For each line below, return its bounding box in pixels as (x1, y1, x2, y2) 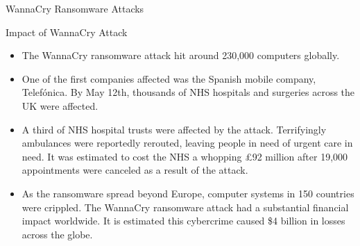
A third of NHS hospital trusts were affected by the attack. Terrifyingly (22, 122, 327, 136)
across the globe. (22, 227, 93, 241)
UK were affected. (22, 98, 98, 113)
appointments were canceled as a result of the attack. (22, 163, 248, 177)
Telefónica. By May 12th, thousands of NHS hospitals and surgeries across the (22, 85, 355, 99)
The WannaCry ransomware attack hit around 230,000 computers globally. (22, 48, 340, 63)
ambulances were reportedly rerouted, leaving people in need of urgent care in (22, 136, 353, 150)
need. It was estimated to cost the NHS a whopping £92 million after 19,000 (22, 149, 348, 163)
